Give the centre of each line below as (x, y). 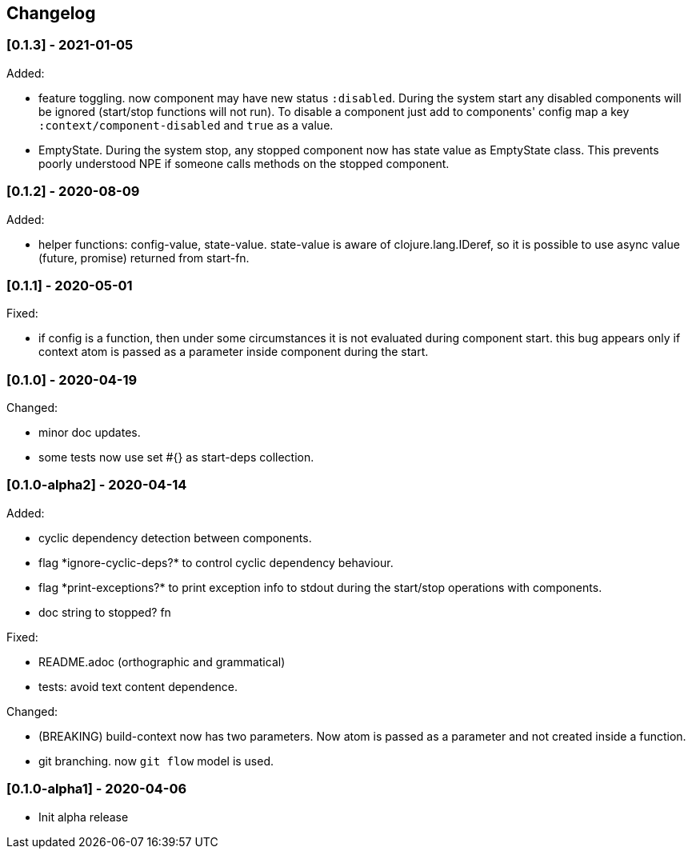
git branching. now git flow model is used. (156, 761)
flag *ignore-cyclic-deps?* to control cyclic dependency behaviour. (216, 562)
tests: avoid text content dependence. (138, 686)
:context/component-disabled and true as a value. (186, 125)
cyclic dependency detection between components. (175, 537)
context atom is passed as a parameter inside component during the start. (234, 352)
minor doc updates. (90, 433)
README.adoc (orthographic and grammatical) (162, 661)
